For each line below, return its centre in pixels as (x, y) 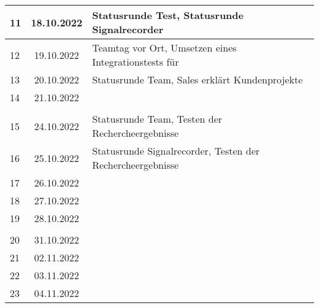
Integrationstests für (136, 62)
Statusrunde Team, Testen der (157, 119)
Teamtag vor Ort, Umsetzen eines (164, 48)
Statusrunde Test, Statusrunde (168, 15)
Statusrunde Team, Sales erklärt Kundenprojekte (198, 79)
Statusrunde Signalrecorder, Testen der (176, 151)
